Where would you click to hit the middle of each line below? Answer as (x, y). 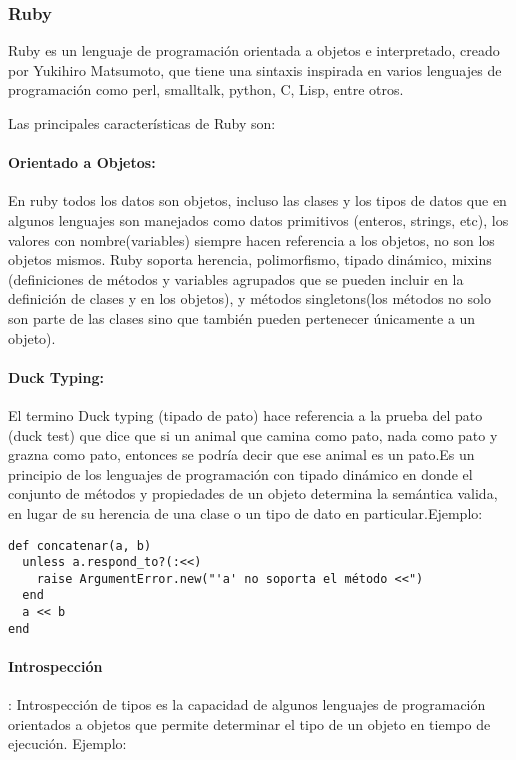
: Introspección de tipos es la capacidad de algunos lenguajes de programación (247, 704)
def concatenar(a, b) (80, 545)
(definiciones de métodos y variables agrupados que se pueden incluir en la (236, 278)
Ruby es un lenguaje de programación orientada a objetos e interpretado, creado (254, 50)
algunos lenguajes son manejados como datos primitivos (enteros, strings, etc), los (258, 219)
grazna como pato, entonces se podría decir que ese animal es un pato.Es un (241, 454)
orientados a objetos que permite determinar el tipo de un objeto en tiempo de (249, 723)
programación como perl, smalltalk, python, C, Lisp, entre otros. (206, 89)
